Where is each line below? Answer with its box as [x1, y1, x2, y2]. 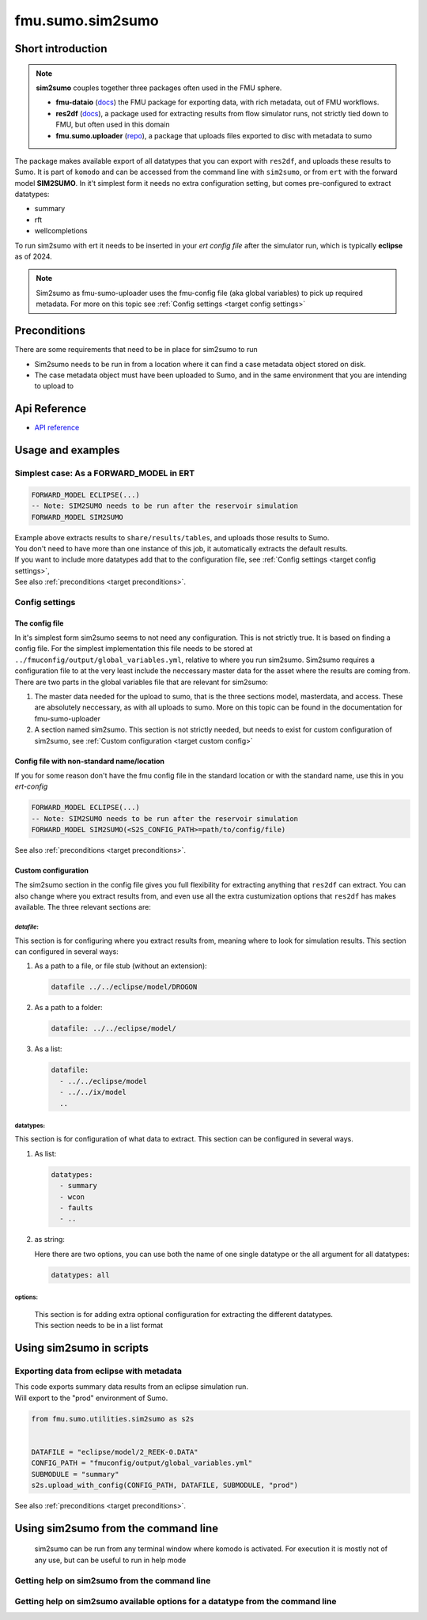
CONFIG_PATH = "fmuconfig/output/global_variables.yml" [31, 1459, 253, 1467]
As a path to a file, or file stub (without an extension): [34, 961, 207, 971]
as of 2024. [14, 252, 52, 261]
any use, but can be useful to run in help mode [34, 1555, 187, 1565]
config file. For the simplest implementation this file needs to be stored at [14, 644, 253, 653]
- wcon [59, 1192, 85, 1202]
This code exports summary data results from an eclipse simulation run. [14, 1382, 249, 1391]
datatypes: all [51, 1270, 110, 1279]
